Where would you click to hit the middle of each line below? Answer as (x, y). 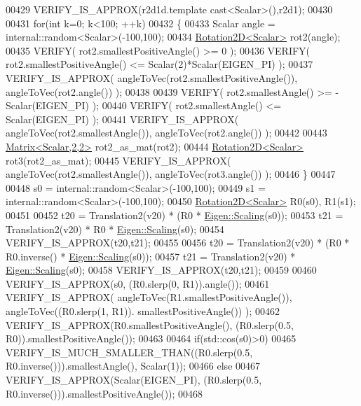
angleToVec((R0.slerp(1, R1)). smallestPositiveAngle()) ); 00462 (143, 311)
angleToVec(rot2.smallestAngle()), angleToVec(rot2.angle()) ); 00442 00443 (166, 133)
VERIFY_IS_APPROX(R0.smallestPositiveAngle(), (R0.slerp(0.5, (150, 324)
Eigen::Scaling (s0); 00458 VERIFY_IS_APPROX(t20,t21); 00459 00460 (161, 270)
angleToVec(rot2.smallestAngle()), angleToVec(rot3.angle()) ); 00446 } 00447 (171, 174)
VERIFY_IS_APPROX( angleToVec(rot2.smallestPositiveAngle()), (152, 77)
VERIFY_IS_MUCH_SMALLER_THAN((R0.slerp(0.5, (129, 352)
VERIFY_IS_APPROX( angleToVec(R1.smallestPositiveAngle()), (149, 297)
